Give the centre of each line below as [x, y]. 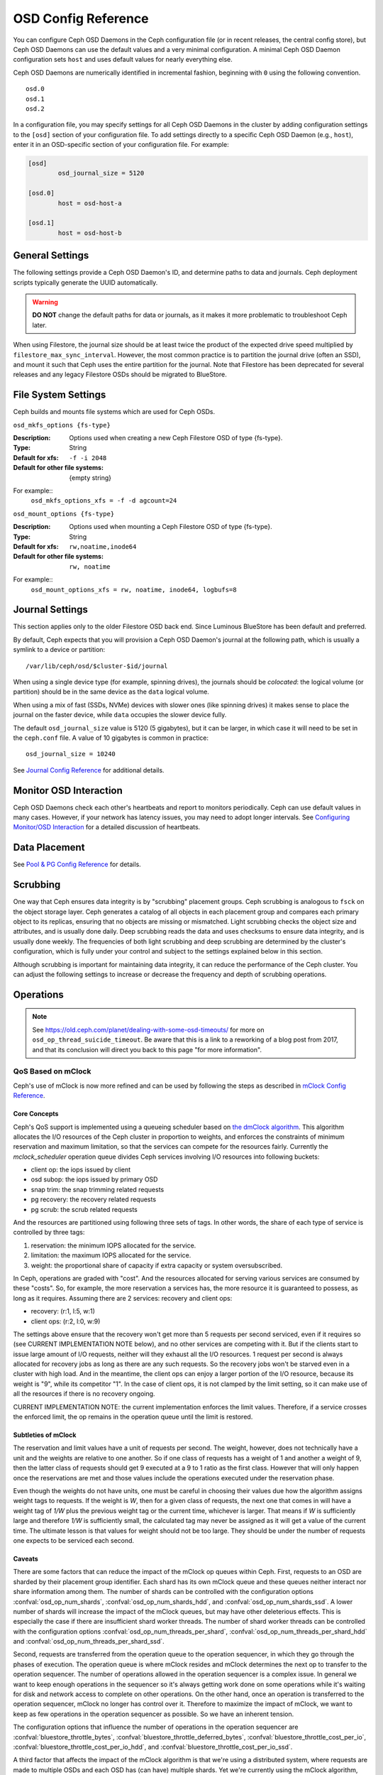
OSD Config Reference [81, 18]
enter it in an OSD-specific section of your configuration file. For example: [121, 145]
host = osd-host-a [90, 203]
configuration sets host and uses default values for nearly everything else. [123, 60]
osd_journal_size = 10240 [71, 754]
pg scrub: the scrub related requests [84, 1209]
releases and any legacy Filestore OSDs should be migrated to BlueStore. [120, 375]
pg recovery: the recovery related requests [93, 1199]
